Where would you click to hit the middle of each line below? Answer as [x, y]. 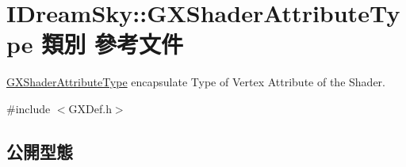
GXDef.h [90, 108]
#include [29, 108]
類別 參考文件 [112, 44]
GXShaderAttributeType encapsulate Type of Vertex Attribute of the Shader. [196, 82]
